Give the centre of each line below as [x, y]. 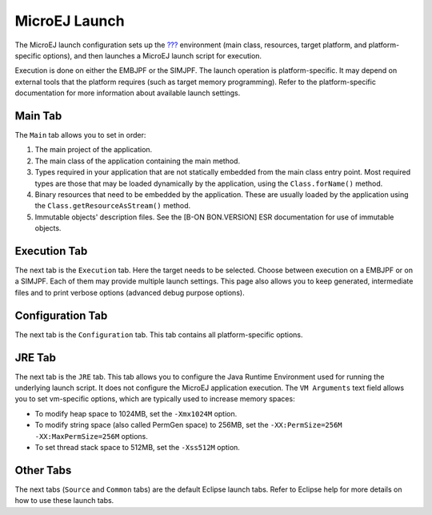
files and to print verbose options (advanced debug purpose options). [130, 292]
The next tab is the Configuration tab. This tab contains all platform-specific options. [159, 334]
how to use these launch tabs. [64, 501]
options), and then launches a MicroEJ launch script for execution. [152, 55]
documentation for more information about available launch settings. [128, 93]
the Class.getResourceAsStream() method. [113, 206]
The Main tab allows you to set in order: [80, 135]
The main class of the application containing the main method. [137, 161]
